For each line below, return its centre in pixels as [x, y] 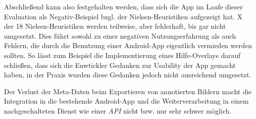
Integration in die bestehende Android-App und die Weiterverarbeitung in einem [127, 101]
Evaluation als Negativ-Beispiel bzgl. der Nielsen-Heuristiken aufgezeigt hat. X [123, 16]
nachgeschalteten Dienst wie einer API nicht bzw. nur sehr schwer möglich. [118, 110]
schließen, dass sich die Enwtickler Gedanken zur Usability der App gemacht [120, 65]
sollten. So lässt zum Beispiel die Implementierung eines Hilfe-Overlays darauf [122, 55]
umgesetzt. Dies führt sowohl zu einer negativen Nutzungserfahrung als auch [120, 35]
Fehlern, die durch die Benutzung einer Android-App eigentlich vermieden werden [128, 45]
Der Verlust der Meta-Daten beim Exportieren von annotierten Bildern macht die [128, 91]
